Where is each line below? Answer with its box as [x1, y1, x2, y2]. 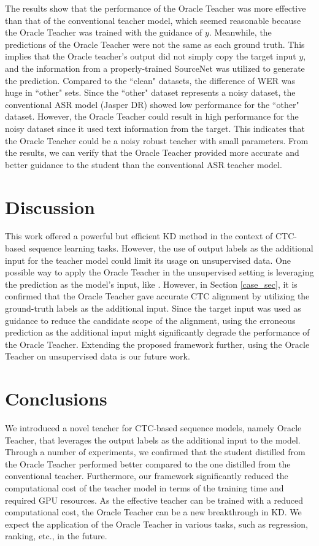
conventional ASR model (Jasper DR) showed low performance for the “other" [5, 98, 299, 110]
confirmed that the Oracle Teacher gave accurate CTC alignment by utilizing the [5, 290, 310, 302]
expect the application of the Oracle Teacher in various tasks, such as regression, [5, 517, 308, 530]
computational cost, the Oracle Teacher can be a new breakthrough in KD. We [5, 506, 302, 518]
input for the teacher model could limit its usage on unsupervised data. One [5, 253, 291, 266]
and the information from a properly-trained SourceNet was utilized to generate [5, 61, 305, 74]
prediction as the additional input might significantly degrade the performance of [5, 326, 310, 339]
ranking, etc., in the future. [5, 529, 107, 542]
